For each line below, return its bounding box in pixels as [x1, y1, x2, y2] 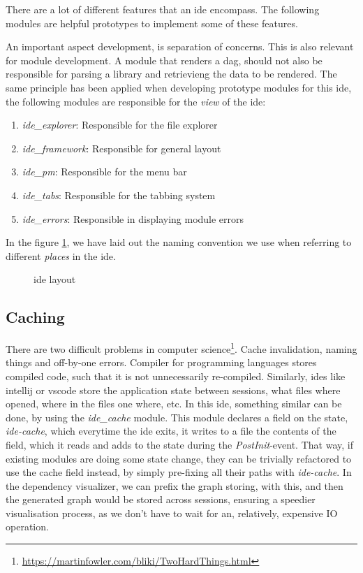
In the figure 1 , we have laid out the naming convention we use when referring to [6, 235, 352, 249]
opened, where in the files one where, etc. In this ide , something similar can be [6, 396, 342, 411]
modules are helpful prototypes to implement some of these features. [6, 15, 298, 30]
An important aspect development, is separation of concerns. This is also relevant [6, 39, 354, 54]
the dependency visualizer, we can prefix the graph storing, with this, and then [6, 478, 343, 493]
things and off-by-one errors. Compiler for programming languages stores [6, 355, 317, 370]
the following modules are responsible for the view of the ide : [6, 94, 266, 108]
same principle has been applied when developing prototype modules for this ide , [6, 80, 352, 94]
